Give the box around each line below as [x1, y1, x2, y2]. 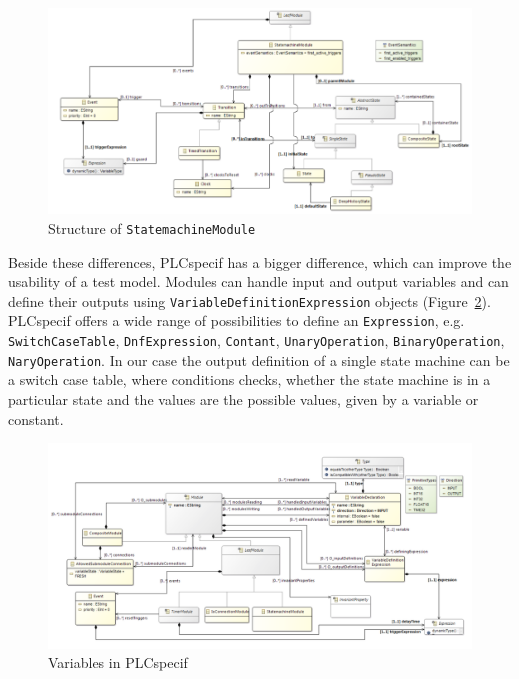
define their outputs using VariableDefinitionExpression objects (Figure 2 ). [8, 290, 491, 311]
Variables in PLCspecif [48, 652, 188, 673]
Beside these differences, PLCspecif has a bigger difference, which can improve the [8, 251, 512, 272]
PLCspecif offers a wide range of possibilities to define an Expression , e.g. [8, 310, 465, 331]
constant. [8, 408, 64, 429]
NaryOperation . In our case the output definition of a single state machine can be [8, 349, 510, 370]
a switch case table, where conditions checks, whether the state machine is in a [8, 369, 491, 390]
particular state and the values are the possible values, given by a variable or [8, 389, 479, 410]
